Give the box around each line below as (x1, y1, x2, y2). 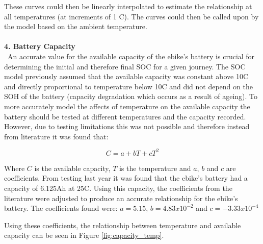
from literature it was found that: (4, 131, 109, 141)
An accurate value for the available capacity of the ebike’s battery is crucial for (7, 51, 255, 61)
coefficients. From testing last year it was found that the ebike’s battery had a (4, 173, 248, 183)
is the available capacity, (34, 162, 111, 173)
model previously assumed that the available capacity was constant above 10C (4, 71, 249, 82)
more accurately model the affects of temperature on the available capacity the (4, 101, 250, 111)
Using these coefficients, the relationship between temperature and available (4, 219, 241, 230)
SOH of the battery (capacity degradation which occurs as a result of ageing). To (4, 91, 257, 102)
